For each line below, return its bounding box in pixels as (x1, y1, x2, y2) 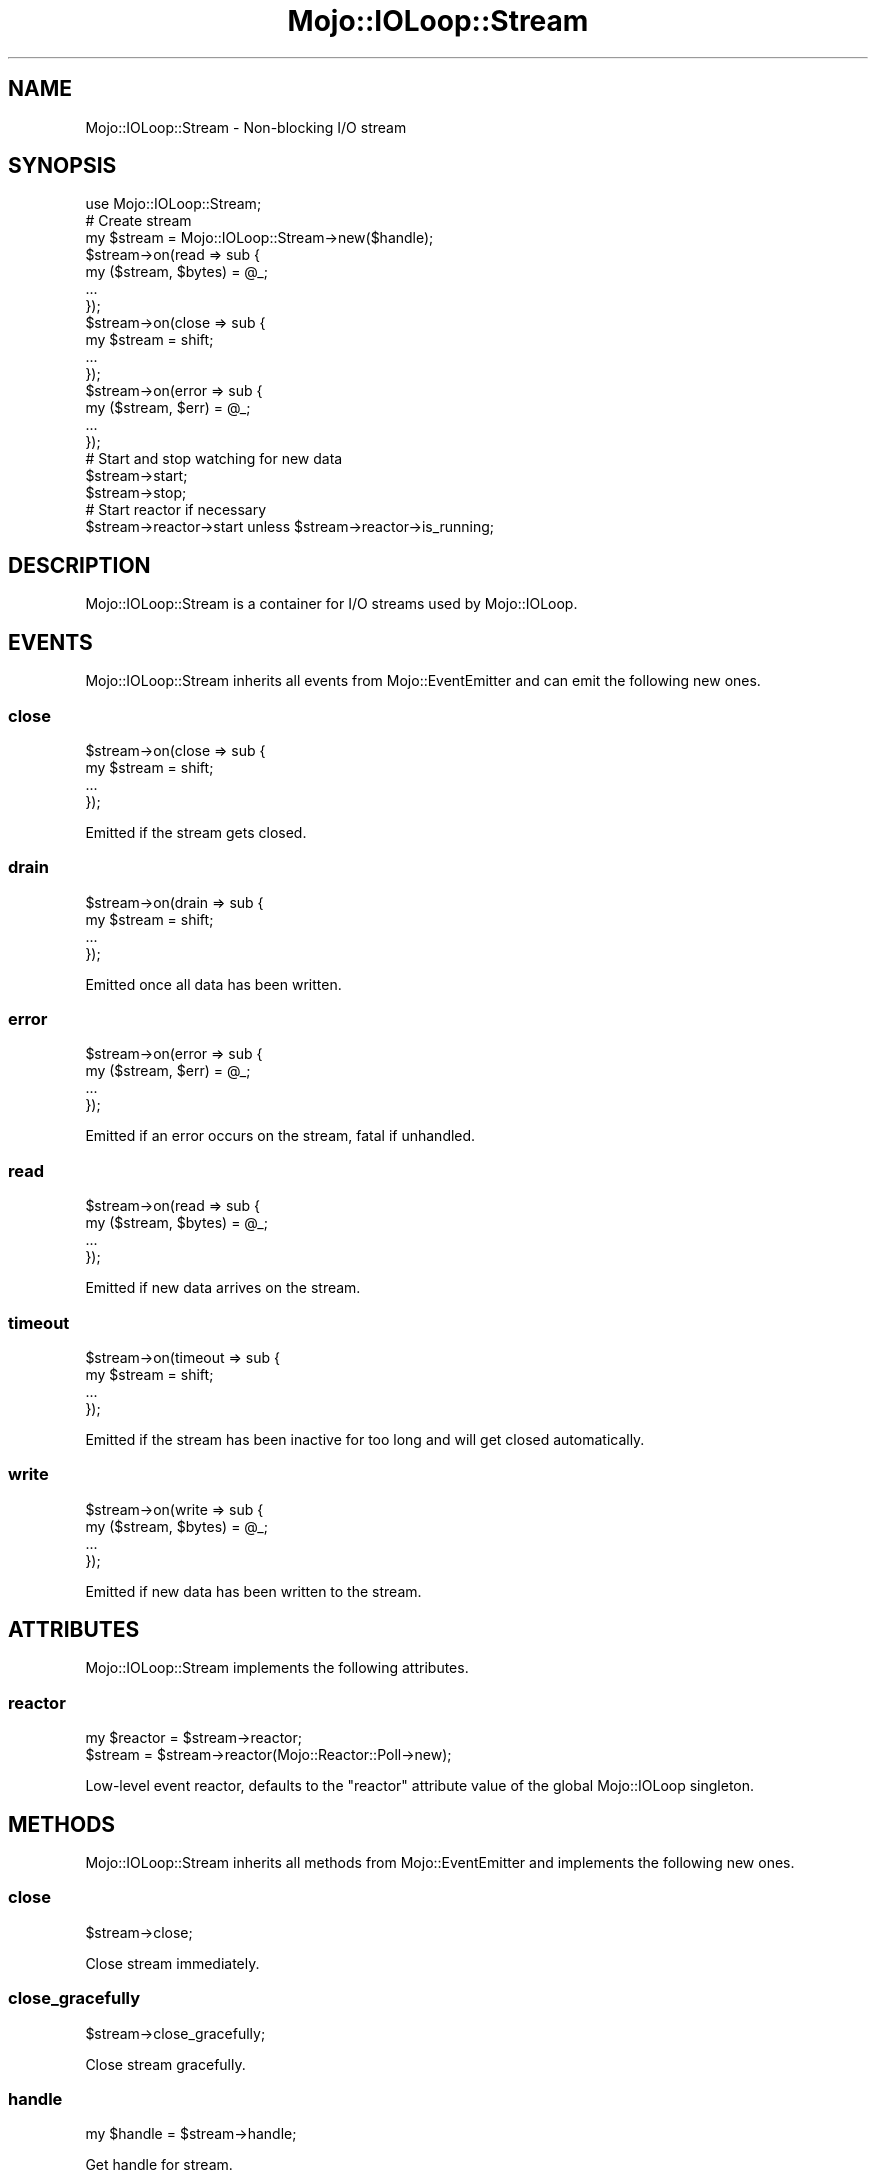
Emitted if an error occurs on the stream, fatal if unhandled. (85, 1127, 476, 1145)
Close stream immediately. (85, 1954, 260, 1972)
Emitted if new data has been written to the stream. (85, 1582, 422, 1600)
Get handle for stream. (85, 2156, 233, 2174)
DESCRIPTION (8, 552, 151, 578)
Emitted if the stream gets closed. (85, 823, 307, 841)
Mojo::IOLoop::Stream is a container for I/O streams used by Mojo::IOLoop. (85, 595, 578, 613)
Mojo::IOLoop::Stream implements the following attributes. (85, 1659, 469, 1677)
